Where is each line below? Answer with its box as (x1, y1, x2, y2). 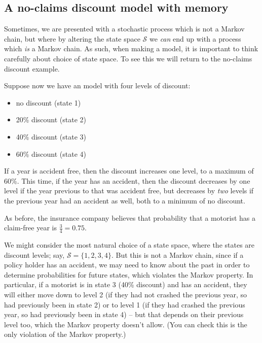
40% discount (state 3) (16, 131, 86, 142)
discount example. (4, 63, 60, 74)
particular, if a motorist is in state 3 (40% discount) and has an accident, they (4, 279, 247, 290)
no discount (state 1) (16, 97, 81, 108)
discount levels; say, (4, 249, 65, 260)
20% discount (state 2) (16, 114, 86, 125)
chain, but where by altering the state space (4, 33, 140, 44)
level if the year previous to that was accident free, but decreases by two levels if (4, 185, 254, 196)
